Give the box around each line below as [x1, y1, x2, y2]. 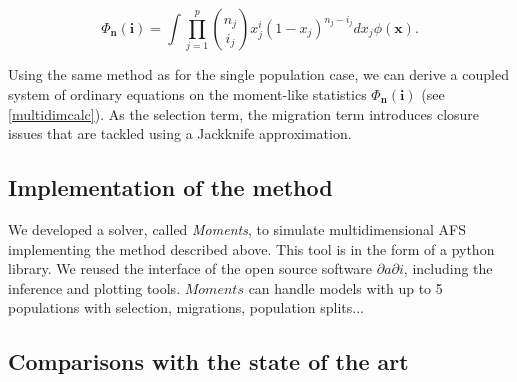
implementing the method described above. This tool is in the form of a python [8, 238, 495, 259]
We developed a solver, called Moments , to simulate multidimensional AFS [8, 218, 467, 239]
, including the [403, 258, 493, 279]
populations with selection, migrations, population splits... [8, 297, 364, 318]
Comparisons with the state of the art [8, 346, 409, 377]
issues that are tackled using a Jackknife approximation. [8, 123, 352, 144]
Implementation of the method [8, 172, 333, 203]
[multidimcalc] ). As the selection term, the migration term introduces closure [8, 103, 480, 124]
